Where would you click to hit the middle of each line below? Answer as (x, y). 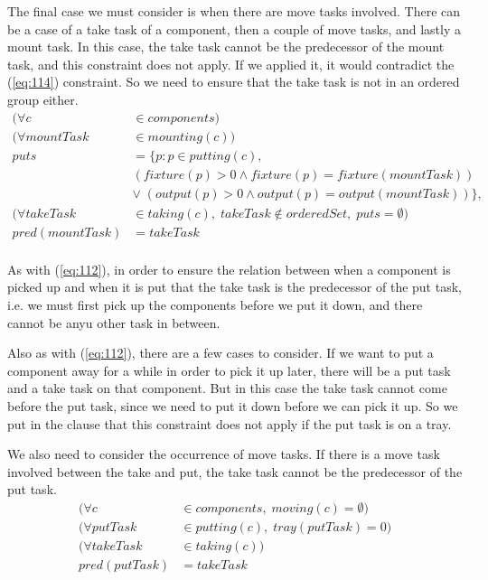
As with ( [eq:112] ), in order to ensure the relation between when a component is (229, 269)
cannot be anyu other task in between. (114, 322)
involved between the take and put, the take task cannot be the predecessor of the (235, 471)
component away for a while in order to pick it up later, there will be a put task (229, 370)
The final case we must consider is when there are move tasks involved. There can (234, 11)
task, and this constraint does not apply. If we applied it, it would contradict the (231, 64)
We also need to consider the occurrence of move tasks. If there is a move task (224, 454)
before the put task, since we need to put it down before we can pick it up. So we (233, 405)
